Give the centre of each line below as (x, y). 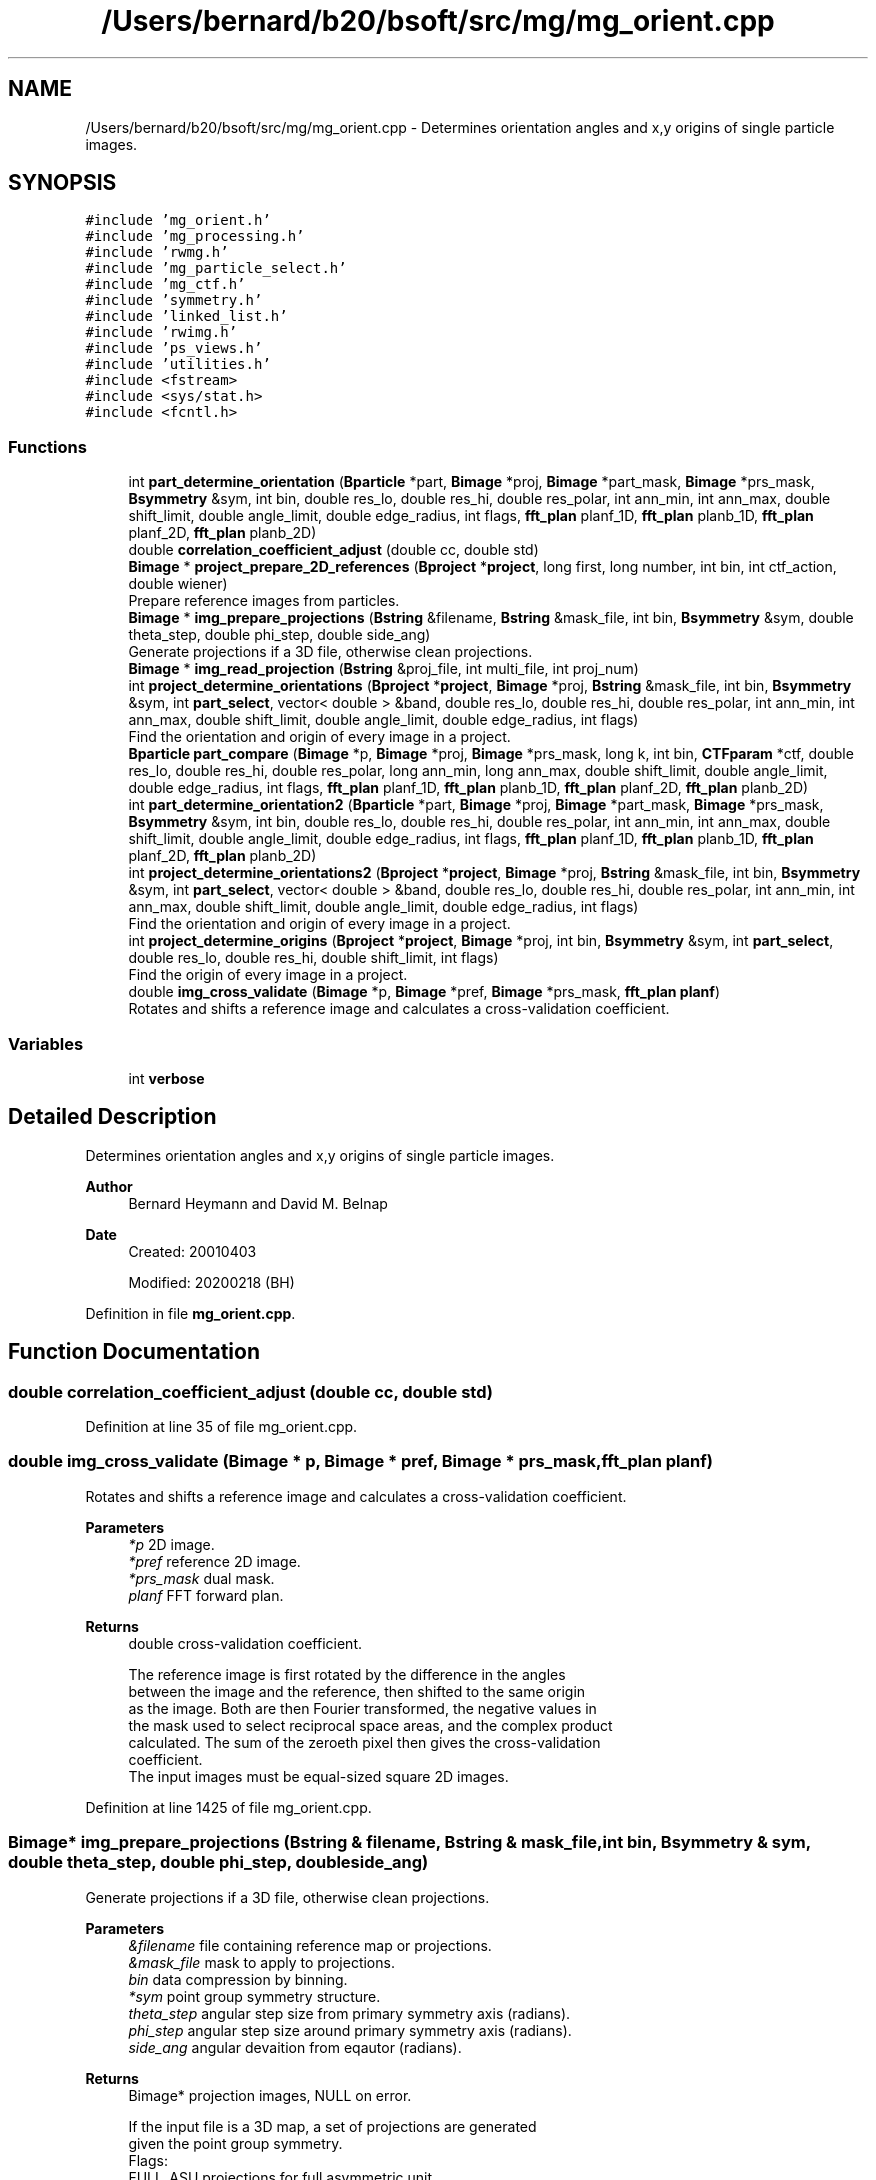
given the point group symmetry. (235, 2143)
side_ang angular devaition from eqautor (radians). (295, 2047)
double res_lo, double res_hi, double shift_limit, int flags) (313, 958)
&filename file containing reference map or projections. (310, 1945)
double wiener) (178, 584)
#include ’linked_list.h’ (186, 316)
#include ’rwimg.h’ (161, 332)
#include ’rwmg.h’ (157, 252)
